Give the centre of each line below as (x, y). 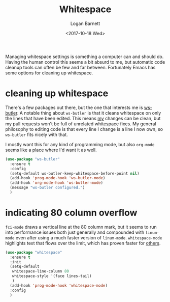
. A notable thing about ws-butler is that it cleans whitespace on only (89, 113)
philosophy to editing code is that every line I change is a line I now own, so (84, 129)
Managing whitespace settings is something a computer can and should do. (84, 57)
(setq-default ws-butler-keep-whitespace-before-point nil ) (75, 173)
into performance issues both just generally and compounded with (75, 232)
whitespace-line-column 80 (41, 271)
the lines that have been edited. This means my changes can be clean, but (83, 118)
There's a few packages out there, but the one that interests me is (74, 107)
